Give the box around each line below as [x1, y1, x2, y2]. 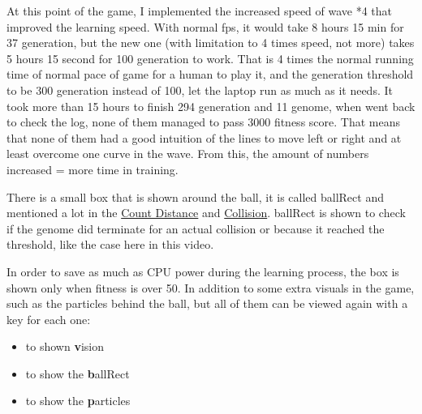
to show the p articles [25, 392, 131, 409]
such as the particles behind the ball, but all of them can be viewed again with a [6, 295, 408, 312]
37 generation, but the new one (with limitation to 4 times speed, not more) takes [6, 34, 415, 51]
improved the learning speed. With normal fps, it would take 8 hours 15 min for [6, 18, 404, 35]
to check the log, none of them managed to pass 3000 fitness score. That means [6, 113, 400, 130]
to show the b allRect [25, 365, 130, 382]
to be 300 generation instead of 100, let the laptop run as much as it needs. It [6, 81, 393, 98]
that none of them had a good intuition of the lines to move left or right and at [6, 129, 402, 146]
